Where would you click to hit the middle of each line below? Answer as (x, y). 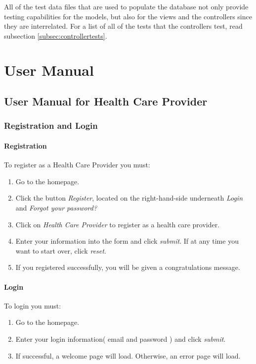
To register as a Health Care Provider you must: (77, 165)
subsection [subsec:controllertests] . (56, 35)
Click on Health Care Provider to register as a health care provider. (118, 224)
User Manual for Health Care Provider (106, 101)
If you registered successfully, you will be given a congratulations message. (128, 267)
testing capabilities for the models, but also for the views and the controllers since (128, 16)
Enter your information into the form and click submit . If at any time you (127, 241)
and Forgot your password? (56, 207)
